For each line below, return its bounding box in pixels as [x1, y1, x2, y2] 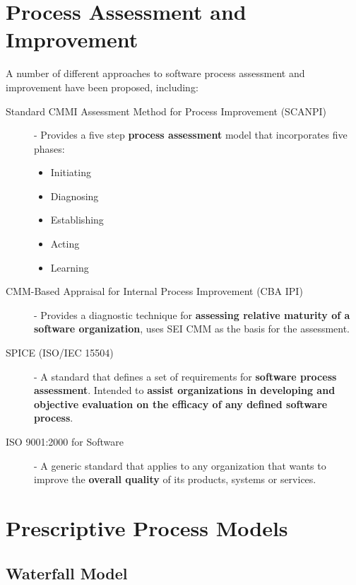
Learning [50, 260, 89, 274]
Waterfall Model [6, 562, 128, 584]
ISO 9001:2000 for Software [6, 434, 124, 448]
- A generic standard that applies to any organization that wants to [34, 458, 326, 473]
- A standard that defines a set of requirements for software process [34, 369, 337, 383]
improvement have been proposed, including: [6, 79, 198, 94]
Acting [50, 236, 80, 251]
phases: [34, 141, 65, 156]
